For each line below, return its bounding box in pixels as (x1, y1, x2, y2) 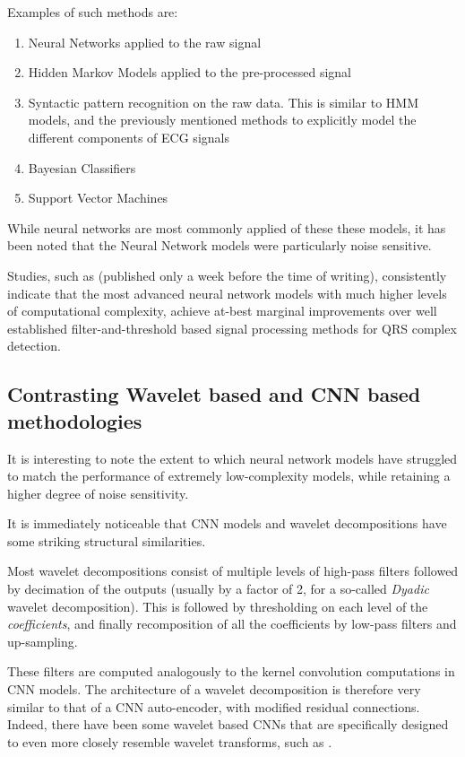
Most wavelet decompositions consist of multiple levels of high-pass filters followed (7, 561, 459, 580)
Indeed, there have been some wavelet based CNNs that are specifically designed (7, 715, 449, 734)
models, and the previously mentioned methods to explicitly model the (28, 110, 417, 129)
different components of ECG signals (28, 127, 229, 146)
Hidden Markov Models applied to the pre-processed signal (28, 63, 351, 82)
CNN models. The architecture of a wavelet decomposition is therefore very (7, 680, 421, 699)
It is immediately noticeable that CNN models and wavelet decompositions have (7, 514, 447, 533)
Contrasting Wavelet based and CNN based (7, 380, 421, 408)
